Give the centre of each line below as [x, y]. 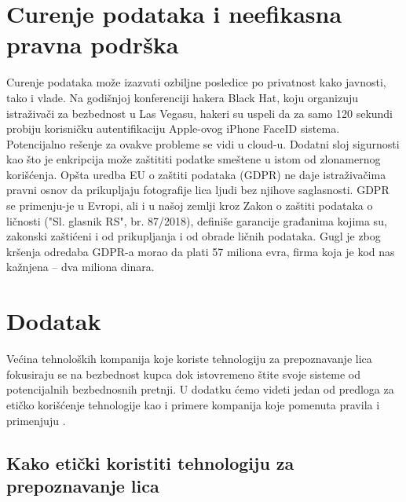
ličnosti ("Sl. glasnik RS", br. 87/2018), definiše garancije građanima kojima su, [197, 220]
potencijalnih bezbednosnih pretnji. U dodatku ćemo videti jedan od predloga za [200, 389]
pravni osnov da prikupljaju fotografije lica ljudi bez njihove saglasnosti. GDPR [198, 190]
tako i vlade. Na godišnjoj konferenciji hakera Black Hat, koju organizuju [183, 97]
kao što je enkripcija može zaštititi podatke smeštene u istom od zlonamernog [194, 159]
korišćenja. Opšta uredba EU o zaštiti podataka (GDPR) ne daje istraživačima [196, 174]
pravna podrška [93, 44]
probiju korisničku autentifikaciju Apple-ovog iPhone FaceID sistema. [173, 128]
